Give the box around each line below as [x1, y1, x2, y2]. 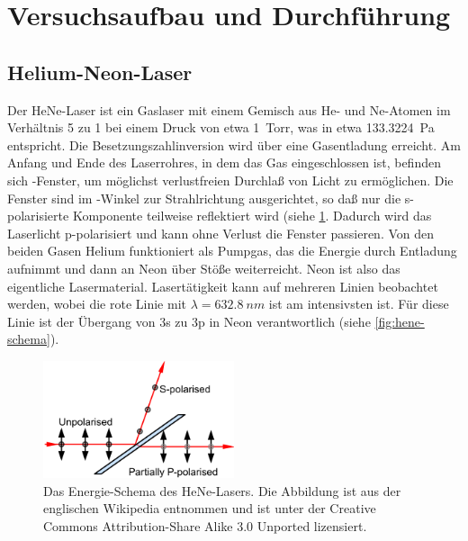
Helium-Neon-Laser [7, 58, 193, 86]
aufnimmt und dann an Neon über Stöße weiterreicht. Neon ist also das [7, 258, 400, 277]
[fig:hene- [374, 311, 425, 330]
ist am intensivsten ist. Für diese [268, 294, 449, 313]
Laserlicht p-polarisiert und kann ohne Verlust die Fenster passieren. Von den [7, 223, 435, 242]
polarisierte [7, 206, 69, 225]
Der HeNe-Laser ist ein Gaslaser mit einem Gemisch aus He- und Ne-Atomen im [7, 100, 451, 119]
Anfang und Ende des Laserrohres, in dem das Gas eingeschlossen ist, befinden [7, 153, 441, 172]
